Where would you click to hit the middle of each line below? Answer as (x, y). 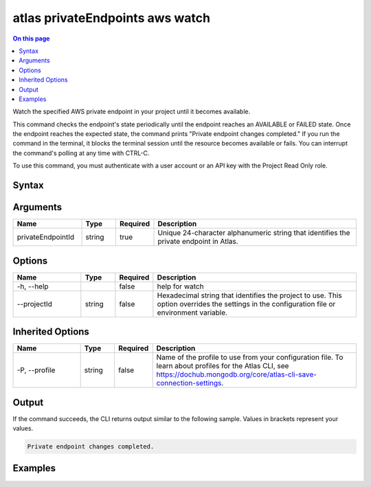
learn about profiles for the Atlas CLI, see (223, 366)
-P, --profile (36, 370)
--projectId (35, 304)
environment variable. (192, 313)
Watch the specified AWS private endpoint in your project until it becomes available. (132, 112)
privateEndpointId (46, 237)
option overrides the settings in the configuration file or (246, 304)
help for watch (180, 286)
